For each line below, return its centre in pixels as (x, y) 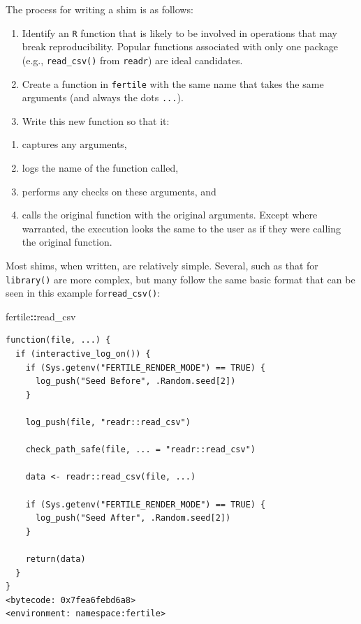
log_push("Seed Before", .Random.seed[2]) (135, 381)
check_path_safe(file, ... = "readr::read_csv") (140, 450)
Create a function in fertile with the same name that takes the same (173, 83)
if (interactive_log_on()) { (83, 354)
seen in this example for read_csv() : (83, 293)
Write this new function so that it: (96, 120)
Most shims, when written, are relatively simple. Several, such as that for (162, 265)
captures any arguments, (74, 144)
